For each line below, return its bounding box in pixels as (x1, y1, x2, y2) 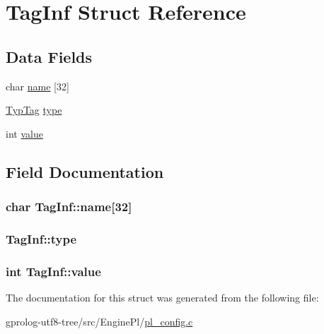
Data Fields (6, 45, 93, 67)
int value (6, 126, 43, 141)
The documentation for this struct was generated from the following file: (6, 290, 319, 305)
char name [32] (6, 78, 69, 93)
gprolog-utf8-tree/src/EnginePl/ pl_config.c (6, 314, 193, 328)
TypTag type (6, 102, 62, 117)
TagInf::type (6, 229, 77, 247)
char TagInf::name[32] (6, 198, 132, 215)
